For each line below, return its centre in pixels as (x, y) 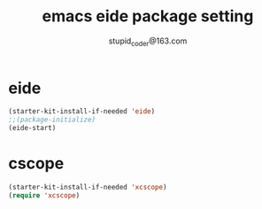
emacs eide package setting (148, 16)
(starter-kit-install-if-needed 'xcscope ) (88, 188)
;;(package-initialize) (52, 120)
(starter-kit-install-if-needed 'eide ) (82, 112)
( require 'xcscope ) (44, 195)
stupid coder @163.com (148, 42)
